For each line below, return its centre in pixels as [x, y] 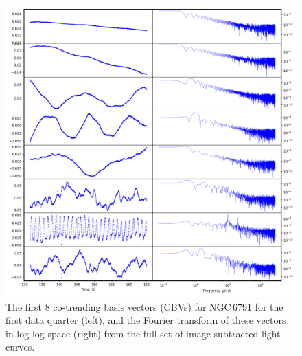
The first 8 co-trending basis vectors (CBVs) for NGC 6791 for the [144, 306]
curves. [20, 347]
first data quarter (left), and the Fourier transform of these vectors [146, 320]
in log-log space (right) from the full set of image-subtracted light [143, 333]
